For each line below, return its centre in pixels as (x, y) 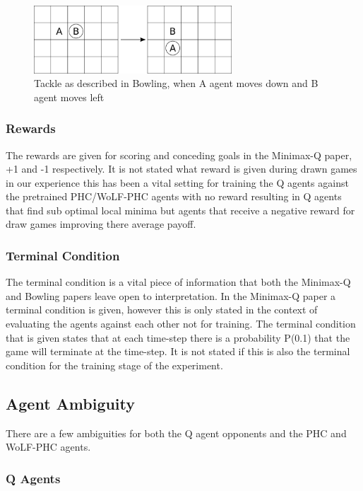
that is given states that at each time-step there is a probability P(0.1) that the (178, 337)
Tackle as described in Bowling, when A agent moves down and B (176, 83)
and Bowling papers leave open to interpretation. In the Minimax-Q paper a (171, 295)
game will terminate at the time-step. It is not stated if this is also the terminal (178, 351)
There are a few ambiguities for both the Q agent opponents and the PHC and (176, 433)
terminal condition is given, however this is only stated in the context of (162, 310)
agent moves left (69, 97)
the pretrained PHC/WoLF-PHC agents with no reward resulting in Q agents (174, 196)
